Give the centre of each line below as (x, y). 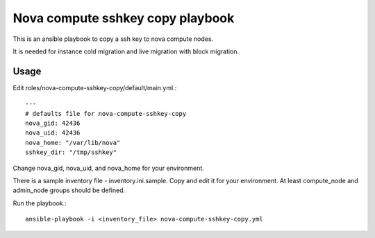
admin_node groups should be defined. (69, 190)
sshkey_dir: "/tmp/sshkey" (71, 152)
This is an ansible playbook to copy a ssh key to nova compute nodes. (113, 39)
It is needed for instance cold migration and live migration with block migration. (126, 51)
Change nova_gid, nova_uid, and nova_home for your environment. (108, 168)
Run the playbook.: (40, 203)
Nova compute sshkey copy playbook (124, 18)
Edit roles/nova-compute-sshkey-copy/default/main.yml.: (95, 87)
